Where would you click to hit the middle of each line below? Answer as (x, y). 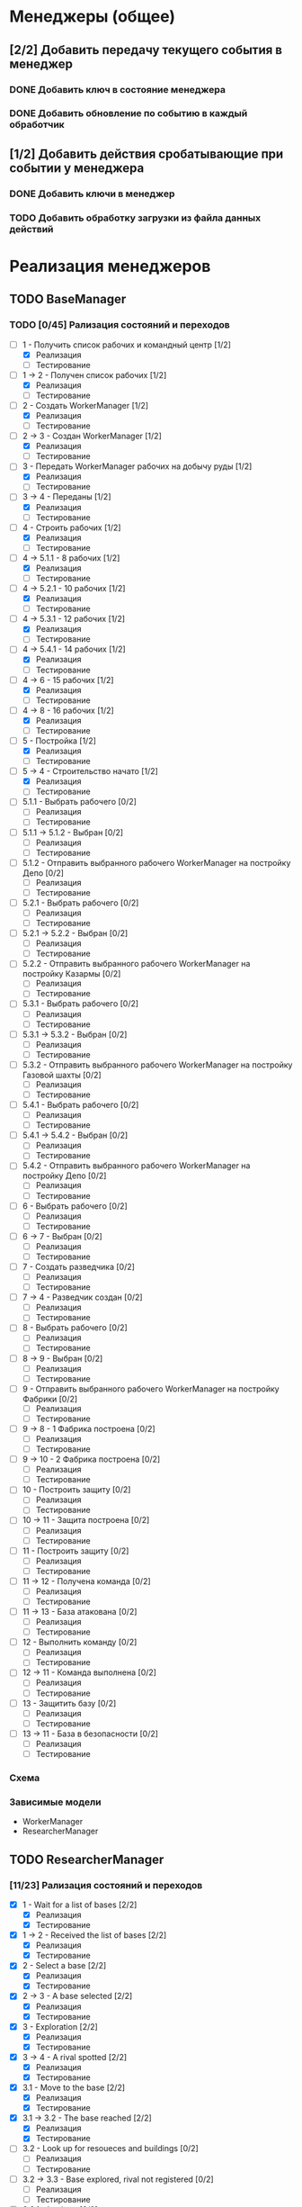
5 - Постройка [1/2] (59, 741)
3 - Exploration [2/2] (60, 2026)
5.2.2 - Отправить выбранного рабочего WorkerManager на (136, 964)
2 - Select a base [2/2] (64, 1966)
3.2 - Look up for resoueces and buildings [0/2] (111, 2148)
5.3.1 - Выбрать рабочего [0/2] (80, 1004)
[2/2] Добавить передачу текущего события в (146, 50)
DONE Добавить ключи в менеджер (92, 194)
